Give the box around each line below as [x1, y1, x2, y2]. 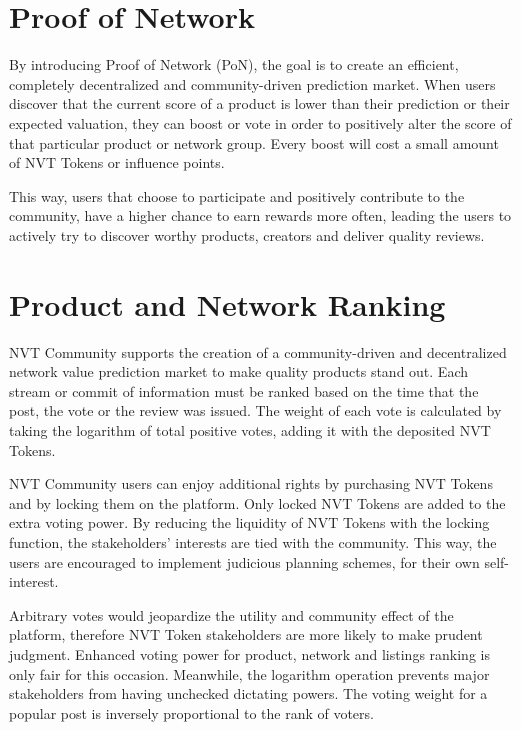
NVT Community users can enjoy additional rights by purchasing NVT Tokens [9, 473, 493, 494]
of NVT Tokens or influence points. [9, 152, 225, 173]
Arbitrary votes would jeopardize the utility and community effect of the [9, 604, 454, 625]
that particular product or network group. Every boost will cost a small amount [9, 132, 499, 153]
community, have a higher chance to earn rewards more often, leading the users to [9, 205, 512, 226]
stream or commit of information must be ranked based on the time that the [9, 380, 479, 401]
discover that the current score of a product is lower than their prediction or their [9, 93, 510, 114]
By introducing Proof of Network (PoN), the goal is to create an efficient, [9, 54, 459, 75]
